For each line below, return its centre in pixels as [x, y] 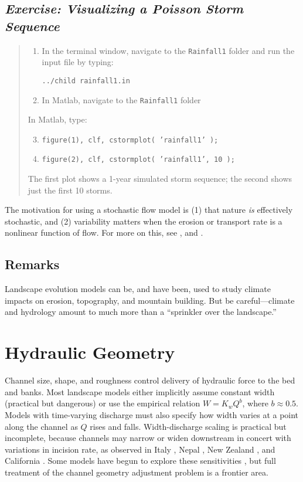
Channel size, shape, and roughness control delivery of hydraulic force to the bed [150, 380]
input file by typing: [78, 62]
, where [255, 403]
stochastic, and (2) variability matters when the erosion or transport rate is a [144, 221]
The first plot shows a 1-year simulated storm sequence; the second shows [160, 179]
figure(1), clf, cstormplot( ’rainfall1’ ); [130, 140]
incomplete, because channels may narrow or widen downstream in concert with [148, 438]
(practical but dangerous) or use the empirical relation [103, 403]
